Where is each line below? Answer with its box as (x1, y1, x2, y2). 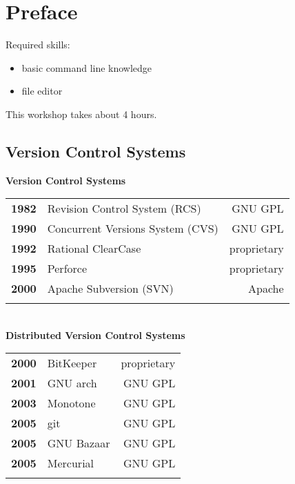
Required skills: (6, 37, 70, 52)
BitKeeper (47, 355, 97, 371)
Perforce (47, 260, 88, 277)
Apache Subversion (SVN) (47, 280, 174, 297)
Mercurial (47, 455, 94, 472)
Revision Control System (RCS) (47, 200, 201, 217)
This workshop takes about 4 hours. (6, 106, 157, 121)
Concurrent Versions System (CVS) (47, 220, 218, 237)
